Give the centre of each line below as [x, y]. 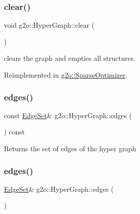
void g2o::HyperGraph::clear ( [49, 25]
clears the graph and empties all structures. [70, 58]
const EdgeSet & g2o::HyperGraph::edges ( [68, 115]
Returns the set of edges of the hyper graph [70, 148]
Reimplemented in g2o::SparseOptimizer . [66, 75]
